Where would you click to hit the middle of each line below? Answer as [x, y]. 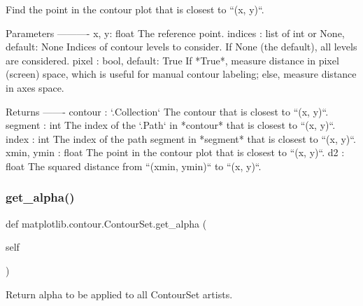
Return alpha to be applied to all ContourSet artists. [119, 294]
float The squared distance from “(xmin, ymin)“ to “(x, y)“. [134, 166]
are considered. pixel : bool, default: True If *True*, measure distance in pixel [172, 60]
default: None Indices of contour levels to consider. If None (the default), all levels [181, 47]
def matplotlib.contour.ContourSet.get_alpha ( [106, 223]
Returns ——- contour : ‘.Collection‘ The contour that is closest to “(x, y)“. [167, 111]
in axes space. [35, 87]
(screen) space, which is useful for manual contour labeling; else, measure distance [181, 74]
